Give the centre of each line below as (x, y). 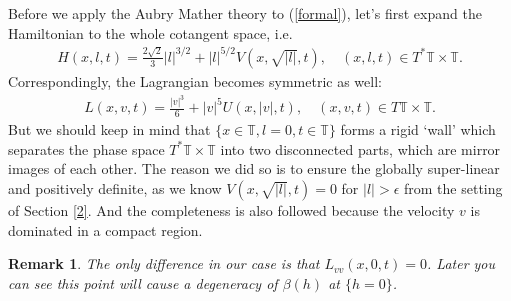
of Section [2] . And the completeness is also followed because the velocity (231, 210)
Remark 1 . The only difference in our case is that (164, 263)
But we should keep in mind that (109, 129)
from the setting (453, 188)
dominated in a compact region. (105, 229)
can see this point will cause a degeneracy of (143, 282)
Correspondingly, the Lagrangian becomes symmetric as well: (195, 80)
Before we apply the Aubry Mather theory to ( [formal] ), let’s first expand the (245, 13)
